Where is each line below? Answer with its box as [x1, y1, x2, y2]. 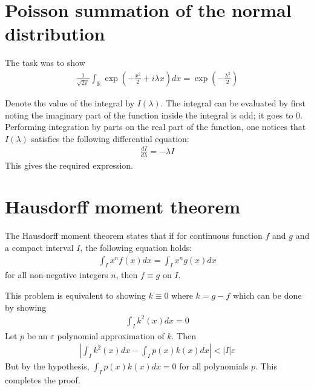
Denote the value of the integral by [5, 96, 135, 109]
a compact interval [5, 241, 74, 253]
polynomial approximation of [57, 329, 165, 342]
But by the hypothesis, [5, 360, 90, 372]
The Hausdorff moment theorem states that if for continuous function [5, 229, 263, 242]
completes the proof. [5, 373, 80, 386]
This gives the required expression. [5, 158, 133, 171]
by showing [5, 301, 47, 313]
